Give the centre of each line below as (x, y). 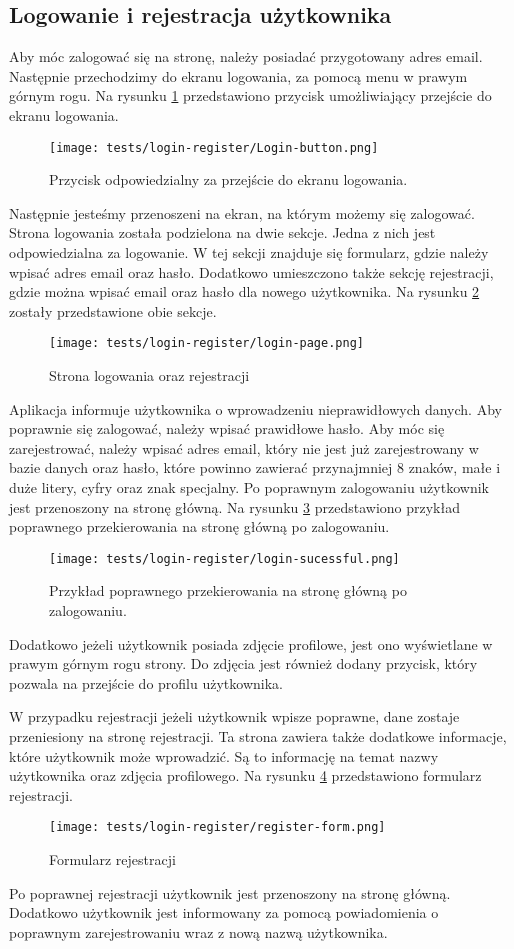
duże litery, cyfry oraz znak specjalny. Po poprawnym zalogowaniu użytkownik (249, 487)
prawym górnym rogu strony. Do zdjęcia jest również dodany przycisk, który (243, 663)
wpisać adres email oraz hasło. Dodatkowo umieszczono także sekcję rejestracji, (251, 271)
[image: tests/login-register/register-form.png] (217, 827)
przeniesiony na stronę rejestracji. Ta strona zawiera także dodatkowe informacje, (258, 736)
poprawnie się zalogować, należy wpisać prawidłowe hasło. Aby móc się (227, 428)
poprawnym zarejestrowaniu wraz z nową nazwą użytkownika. (198, 931)
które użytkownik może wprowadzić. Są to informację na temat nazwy (224, 755)
